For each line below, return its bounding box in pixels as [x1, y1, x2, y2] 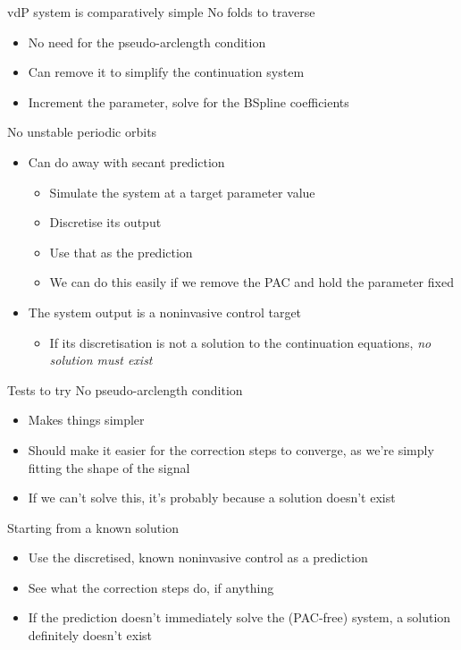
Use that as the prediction [49, 242, 193, 261]
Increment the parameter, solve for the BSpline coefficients [28, 92, 349, 111]
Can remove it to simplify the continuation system [28, 63, 305, 81]
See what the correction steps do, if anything [28, 578, 274, 596]
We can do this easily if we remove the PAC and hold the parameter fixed [49, 273, 454, 291]
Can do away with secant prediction [28, 152, 225, 171]
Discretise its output [49, 213, 162, 232]
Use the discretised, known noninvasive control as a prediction [28, 548, 368, 567]
